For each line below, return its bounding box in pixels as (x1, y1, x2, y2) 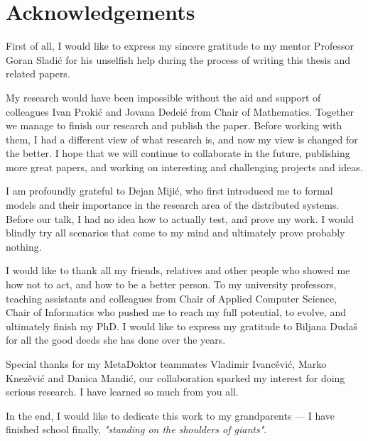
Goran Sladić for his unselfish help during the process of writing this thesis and (6, 52, 351, 67)
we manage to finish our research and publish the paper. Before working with (6, 118, 342, 133)
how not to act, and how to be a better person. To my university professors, (6, 277, 337, 292)
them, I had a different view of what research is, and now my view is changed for (6, 131, 358, 146)
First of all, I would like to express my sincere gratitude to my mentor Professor (6, 38, 354, 53)
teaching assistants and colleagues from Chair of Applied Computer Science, (6, 290, 337, 305)
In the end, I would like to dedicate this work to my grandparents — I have (6, 408, 335, 423)
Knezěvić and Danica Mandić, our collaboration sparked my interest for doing (6, 370, 345, 385)
